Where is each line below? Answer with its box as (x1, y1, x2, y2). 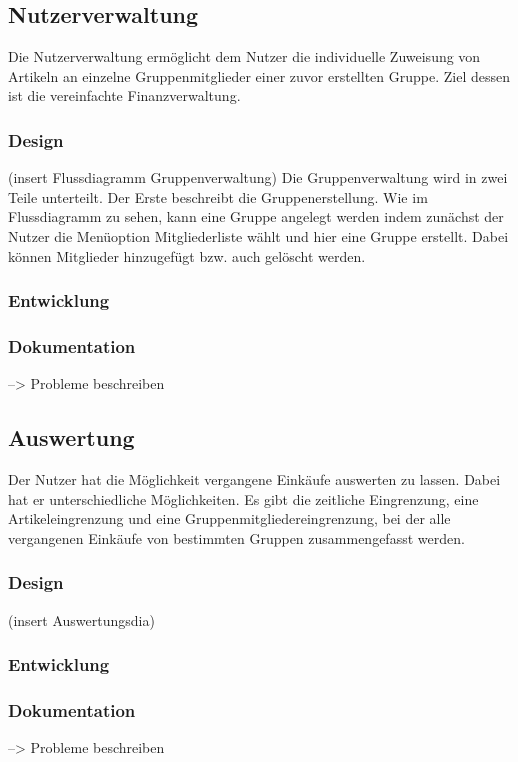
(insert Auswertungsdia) (8, 609, 155, 630)
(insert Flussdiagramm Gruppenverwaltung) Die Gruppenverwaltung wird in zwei (8, 167, 508, 188)
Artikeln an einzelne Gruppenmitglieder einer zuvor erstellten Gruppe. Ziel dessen (8, 65, 510, 86)
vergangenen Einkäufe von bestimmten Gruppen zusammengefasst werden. (8, 527, 465, 548)
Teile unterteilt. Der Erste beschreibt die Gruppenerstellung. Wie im (8, 186, 428, 207)
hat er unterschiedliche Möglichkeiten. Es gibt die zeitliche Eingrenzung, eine (8, 488, 479, 509)
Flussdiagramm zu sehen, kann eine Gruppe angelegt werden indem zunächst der (8, 206, 504, 227)
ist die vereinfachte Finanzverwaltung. (8, 85, 241, 106)
